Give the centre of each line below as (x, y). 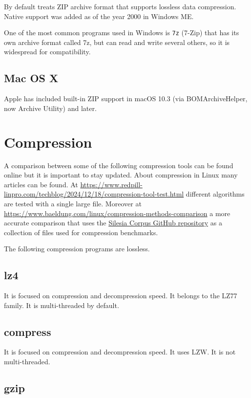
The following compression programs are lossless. (77, 249)
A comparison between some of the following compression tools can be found (119, 165)
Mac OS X (31, 78)
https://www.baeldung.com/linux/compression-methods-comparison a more (117, 213)
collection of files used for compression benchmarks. (81, 232)
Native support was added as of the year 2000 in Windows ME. (99, 16)
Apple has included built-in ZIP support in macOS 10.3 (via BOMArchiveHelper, (126, 99)
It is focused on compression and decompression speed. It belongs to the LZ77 (121, 296)
